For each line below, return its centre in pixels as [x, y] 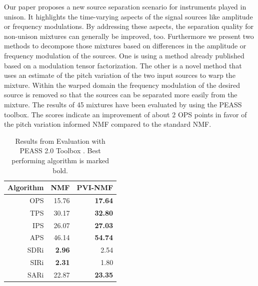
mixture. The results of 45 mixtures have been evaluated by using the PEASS [123, 104]
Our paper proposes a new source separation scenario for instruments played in [125, 6]
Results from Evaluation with [60, 141]
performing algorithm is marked [60, 160]
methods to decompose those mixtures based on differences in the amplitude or [125, 46]
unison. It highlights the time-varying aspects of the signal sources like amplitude [128, 16]
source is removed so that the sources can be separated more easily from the [121, 95]
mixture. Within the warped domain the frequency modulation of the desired [122, 85]
